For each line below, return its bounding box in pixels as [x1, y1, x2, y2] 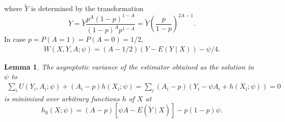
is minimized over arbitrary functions [4, 93, 120, 103]
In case [4, 34, 26, 44]
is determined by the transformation [31, 3, 144, 14]
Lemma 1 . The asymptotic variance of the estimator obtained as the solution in [4, 61, 254, 72]
